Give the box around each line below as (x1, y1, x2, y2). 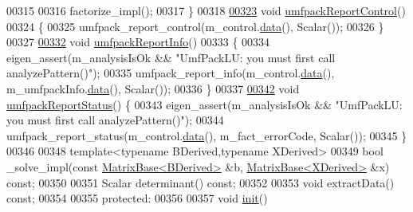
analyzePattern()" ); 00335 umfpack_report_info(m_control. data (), (6, 65, 335, 81)
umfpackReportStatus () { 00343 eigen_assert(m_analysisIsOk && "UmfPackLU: (6, 96, 403, 112)
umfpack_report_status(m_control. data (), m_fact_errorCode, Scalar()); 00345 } (6, 127, 407, 143)
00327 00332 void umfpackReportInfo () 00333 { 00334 (6, 33, 270, 50)
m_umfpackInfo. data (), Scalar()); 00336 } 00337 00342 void (6, 80, 300, 96)
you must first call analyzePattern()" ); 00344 (6, 112, 224, 128)
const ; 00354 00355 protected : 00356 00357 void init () (6, 190, 268, 206)
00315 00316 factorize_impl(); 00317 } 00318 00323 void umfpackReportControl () (6, 2, 406, 18)
